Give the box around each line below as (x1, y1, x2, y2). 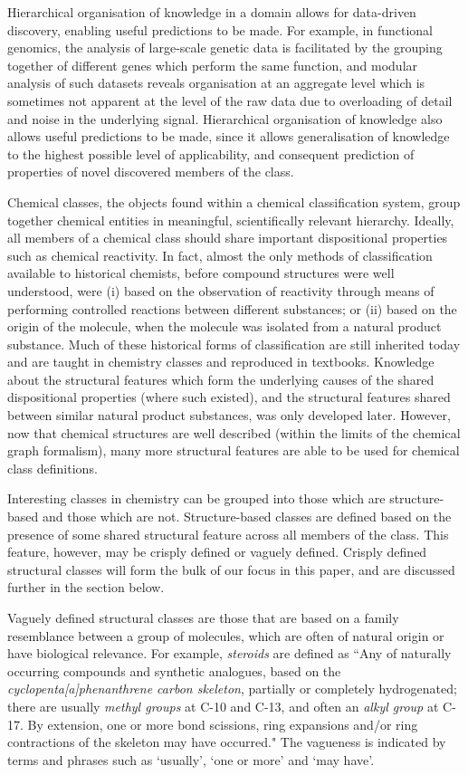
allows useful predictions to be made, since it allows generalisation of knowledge (7, 127, 450, 146)
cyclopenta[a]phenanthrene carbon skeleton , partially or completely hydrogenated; (7, 679, 457, 698)
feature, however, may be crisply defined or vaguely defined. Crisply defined (7, 542, 427, 561)
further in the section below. (7, 578, 165, 597)
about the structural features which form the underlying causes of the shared (7, 369, 435, 388)
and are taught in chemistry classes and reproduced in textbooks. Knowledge (7, 352, 435, 371)
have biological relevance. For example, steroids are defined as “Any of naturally (7, 644, 452, 663)
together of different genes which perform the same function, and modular (7, 55, 418, 74)
